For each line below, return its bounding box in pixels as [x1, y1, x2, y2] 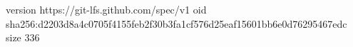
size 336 [6, 30, 40, 45]
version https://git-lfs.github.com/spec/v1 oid [6, 2, 207, 16]
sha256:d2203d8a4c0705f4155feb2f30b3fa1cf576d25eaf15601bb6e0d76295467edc [6, 16, 347, 31]
